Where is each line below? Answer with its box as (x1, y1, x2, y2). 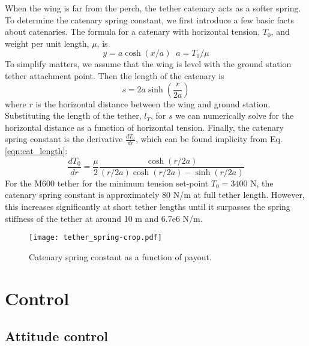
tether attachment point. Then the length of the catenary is (5, 69, 224, 82)
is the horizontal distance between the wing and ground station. (35, 97, 271, 110)
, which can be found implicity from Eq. (135, 133, 283, 145)
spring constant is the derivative (5, 133, 123, 145)
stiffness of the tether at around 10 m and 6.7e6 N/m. (5, 212, 203, 224)
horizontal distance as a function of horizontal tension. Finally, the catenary (5, 121, 284, 133)
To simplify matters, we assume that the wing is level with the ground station (5, 58, 292, 70)
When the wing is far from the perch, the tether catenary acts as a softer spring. (5, 2, 301, 14)
